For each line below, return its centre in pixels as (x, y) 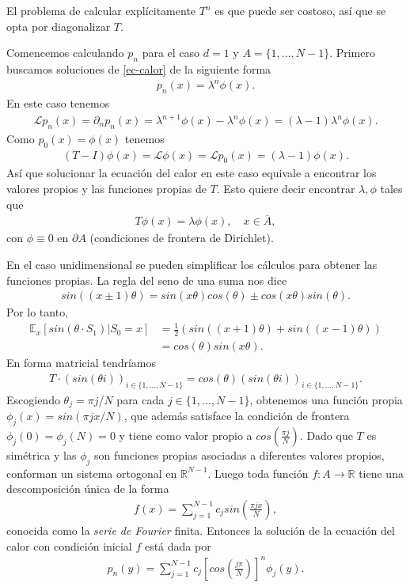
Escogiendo (33, 399)
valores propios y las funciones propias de (106, 189)
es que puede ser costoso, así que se (300, 10)
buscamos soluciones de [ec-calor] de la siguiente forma (139, 68)
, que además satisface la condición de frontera (237, 416)
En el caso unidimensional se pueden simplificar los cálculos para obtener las (192, 265)
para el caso (171, 53)
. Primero (352, 53)
